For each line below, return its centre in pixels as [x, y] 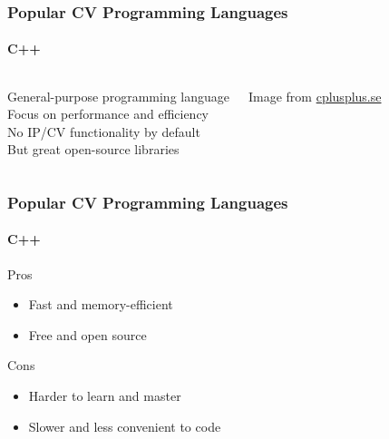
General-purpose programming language [118, 96]
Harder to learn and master [105, 396]
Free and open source [88, 334]
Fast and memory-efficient [101, 304]
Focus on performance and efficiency [108, 114]
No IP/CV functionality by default [104, 131]
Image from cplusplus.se [315, 96]
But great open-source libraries [93, 149]
